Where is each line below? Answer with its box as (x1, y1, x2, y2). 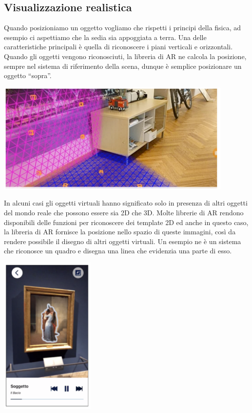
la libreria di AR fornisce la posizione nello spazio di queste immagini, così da (4, 227, 236, 237)
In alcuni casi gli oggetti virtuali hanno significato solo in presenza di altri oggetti (4, 198, 248, 208)
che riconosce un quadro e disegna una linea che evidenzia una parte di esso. (4, 246, 232, 256)
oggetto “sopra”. (4, 70, 52, 81)
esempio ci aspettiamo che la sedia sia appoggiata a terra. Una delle (4, 32, 207, 42)
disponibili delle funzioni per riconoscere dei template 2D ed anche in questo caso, (4, 217, 249, 227)
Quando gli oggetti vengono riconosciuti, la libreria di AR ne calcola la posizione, (4, 51, 247, 61)
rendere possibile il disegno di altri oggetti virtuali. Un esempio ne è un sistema (4, 236, 241, 246)
